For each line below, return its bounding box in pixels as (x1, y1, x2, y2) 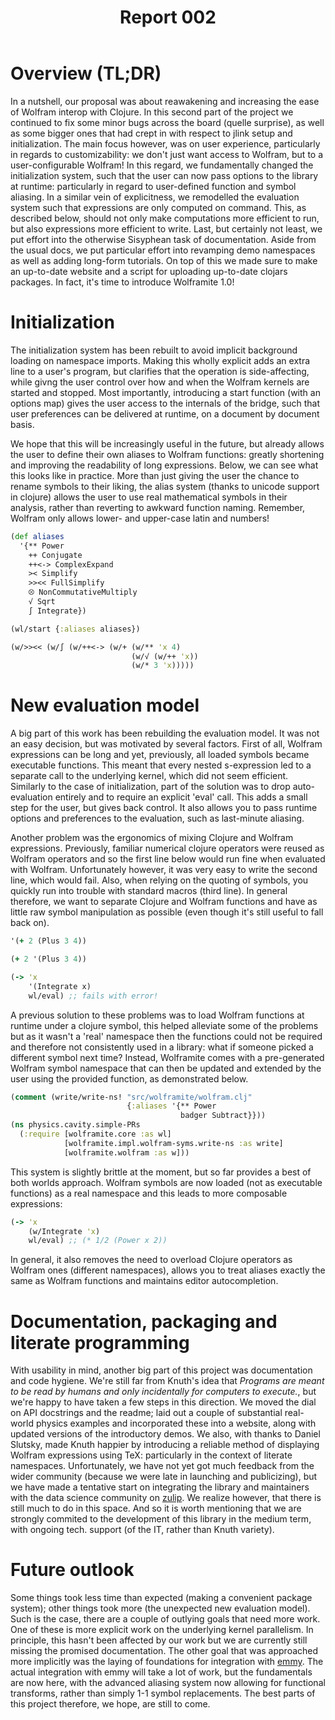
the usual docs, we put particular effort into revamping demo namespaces (10, 244, 316, 256)
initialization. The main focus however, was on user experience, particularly (10, 137, 321, 150)
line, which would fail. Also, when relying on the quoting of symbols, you (10, 874, 309, 886)
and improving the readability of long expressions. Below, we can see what (10, 459, 319, 471)
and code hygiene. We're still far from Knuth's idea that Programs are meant (10, 1375, 325, 1387)
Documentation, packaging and (10, 1310, 278, 1333)
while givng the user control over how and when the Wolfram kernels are (10, 376, 310, 388)
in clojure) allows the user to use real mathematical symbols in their (10, 491, 288, 503)
